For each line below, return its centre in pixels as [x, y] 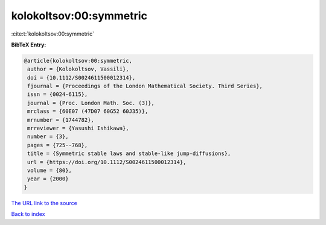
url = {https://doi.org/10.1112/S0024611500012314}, [107, 162]
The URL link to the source [44, 203]
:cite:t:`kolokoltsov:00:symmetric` [53, 34]
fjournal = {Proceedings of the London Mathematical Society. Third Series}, [145, 86]
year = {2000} [48, 179]
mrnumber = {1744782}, [61, 120]
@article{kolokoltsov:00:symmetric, [78, 61]
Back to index [28, 214]
